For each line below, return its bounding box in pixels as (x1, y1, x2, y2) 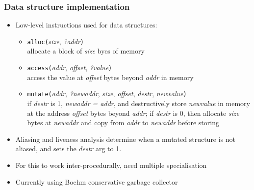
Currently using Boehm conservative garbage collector (15, 176, 178, 187)
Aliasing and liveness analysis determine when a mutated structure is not (15, 134, 236, 144)
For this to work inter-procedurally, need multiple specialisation (15, 160, 207, 170)
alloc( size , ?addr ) (27, 36, 84, 46)
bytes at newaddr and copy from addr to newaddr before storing (27, 117, 219, 128)
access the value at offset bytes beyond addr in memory (27, 72, 194, 82)
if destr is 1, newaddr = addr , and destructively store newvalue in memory (27, 98, 250, 108)
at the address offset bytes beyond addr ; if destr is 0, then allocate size (27, 108, 240, 118)
